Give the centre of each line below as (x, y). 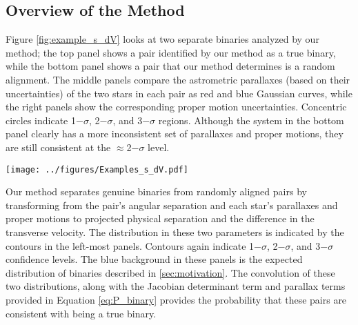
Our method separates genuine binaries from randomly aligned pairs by (156, 191)
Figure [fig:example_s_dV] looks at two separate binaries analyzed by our (162, 39)
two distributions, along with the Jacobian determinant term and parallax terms (176, 286)
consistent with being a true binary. (81, 313)
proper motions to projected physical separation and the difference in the (160, 218)
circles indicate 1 (41, 120)
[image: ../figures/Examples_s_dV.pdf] (97, 169)
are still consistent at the (58, 147)
